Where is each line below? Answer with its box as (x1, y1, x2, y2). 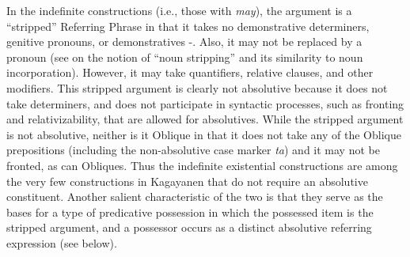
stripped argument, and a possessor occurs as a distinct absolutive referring (6, 219, 372, 236)
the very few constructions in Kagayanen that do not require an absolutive (6, 172, 368, 189)
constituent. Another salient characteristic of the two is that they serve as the (6, 188, 383, 205)
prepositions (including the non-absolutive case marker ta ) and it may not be (6, 142, 380, 158)
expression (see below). (6, 234, 117, 251)
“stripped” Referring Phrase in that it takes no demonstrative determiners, (6, 17, 370, 34)
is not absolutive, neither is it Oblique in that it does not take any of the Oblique (6, 126, 401, 142)
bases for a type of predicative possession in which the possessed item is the (6, 203, 374, 220)
